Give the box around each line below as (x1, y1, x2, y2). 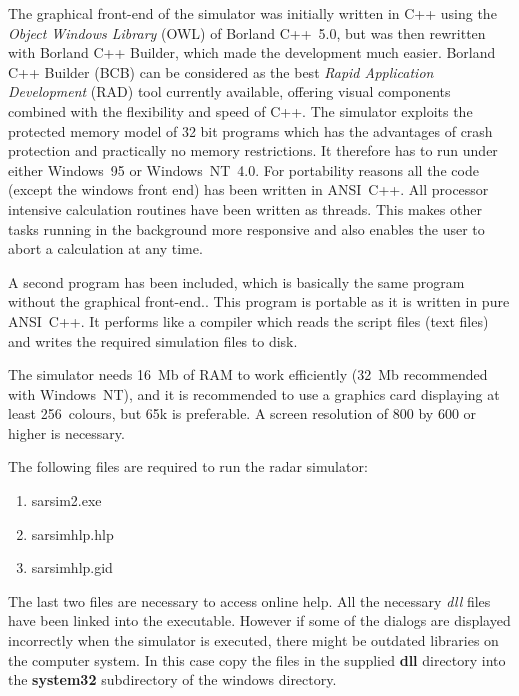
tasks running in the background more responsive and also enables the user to (8, 218, 485, 239)
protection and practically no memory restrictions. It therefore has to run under (8, 140, 498, 161)
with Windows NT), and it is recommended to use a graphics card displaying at (8, 383, 500, 404)
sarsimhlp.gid (31, 557, 113, 578)
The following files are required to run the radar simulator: (8, 456, 368, 477)
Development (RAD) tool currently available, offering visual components (8, 81, 451, 102)
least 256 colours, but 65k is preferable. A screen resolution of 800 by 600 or (8, 403, 477, 424)
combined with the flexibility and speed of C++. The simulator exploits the (8, 100, 473, 121)
